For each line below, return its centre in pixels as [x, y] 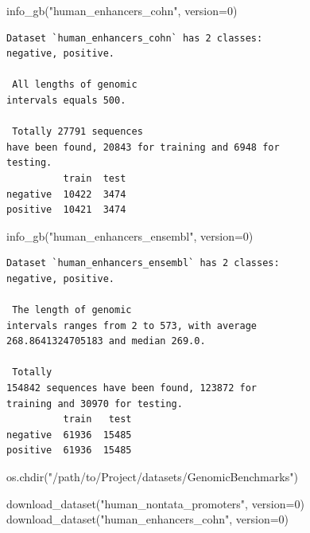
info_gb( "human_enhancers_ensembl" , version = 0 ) [130, 235]
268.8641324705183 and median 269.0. [106, 341]
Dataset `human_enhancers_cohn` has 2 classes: [135, 38]
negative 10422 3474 [66, 194]
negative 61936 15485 [69, 435]
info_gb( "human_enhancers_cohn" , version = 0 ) [122, 10]
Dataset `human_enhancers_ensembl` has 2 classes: [143, 263]
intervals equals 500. [66, 100]
